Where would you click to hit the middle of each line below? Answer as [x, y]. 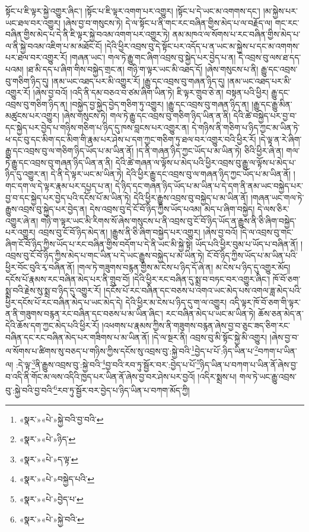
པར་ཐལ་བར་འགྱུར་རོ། [36, 57]
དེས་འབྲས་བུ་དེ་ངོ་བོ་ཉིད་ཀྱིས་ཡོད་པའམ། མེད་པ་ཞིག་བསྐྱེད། [172, 209]
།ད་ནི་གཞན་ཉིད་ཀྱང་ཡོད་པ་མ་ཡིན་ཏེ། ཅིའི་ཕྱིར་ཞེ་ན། [210, 151]
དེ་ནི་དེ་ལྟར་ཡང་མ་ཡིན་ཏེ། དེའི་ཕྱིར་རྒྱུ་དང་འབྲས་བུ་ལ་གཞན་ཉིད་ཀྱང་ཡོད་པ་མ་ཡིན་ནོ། [171, 174]
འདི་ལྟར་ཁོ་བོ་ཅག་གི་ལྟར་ [265, 302]
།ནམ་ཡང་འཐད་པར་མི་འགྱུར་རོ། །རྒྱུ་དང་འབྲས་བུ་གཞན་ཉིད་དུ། [138, 81]
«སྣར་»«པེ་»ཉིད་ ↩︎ [47, 439]
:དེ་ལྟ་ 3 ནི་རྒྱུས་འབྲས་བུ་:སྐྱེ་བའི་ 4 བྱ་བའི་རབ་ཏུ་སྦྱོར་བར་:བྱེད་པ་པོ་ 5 [108, 364]
